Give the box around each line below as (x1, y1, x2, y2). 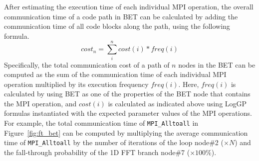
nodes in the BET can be (178, 59, 256, 70)
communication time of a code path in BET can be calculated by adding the (4, 11, 238, 21)
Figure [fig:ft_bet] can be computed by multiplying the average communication (4, 127, 248, 138)
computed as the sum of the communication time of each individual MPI (4, 69, 227, 80)
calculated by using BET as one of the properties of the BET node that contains (4, 88, 251, 99)
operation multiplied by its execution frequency (4, 79, 149, 89)
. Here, (178, 79, 199, 89)
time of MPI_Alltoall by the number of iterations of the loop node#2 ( (4, 137, 224, 148)
